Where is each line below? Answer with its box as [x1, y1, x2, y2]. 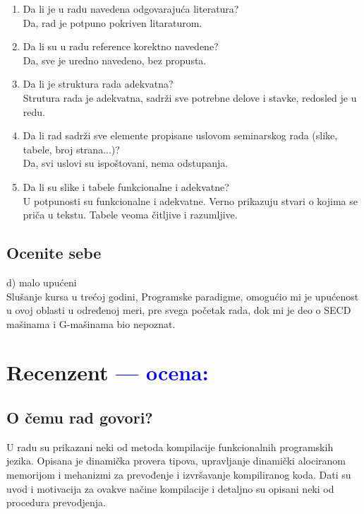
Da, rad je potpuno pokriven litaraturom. [23, 15, 202, 30]
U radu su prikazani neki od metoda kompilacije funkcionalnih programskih [6, 439, 334, 454]
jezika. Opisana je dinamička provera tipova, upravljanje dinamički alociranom [6, 453, 346, 468]
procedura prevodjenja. [6, 495, 106, 510]
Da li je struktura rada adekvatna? [23, 76, 174, 91]
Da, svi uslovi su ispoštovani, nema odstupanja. [23, 156, 229, 170]
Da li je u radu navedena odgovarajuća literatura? [23, 1, 239, 16]
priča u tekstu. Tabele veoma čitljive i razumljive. [23, 207, 238, 222]
